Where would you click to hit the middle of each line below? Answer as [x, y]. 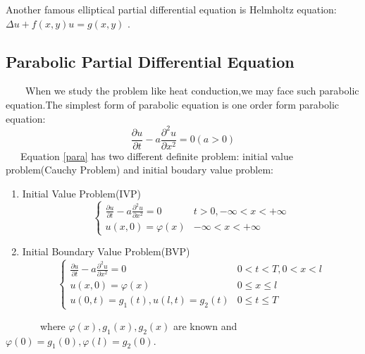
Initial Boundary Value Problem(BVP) [106, 251]
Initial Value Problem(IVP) [81, 193]
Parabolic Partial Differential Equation [150, 61]
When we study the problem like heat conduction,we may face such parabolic [192, 91]
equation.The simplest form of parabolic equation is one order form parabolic [173, 104]
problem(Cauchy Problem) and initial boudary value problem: [140, 170]
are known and [205, 325]
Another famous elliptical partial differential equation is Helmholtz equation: [171, 9]
